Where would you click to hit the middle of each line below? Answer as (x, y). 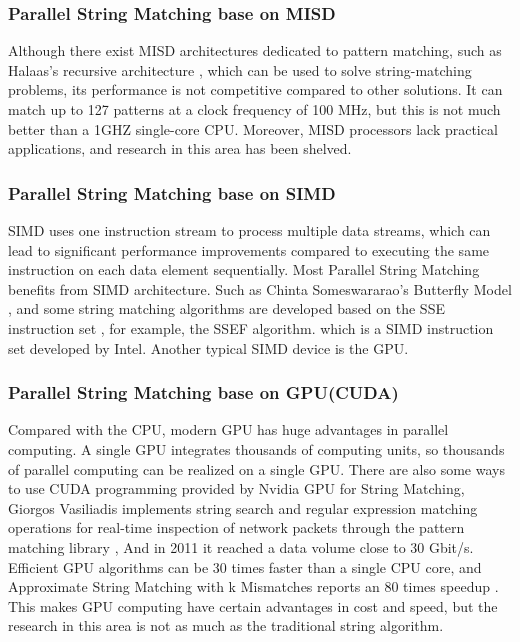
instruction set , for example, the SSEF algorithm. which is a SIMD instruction (251, 327)
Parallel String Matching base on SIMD (172, 192)
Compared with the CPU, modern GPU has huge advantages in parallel (228, 429)
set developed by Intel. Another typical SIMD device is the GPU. (208, 347)
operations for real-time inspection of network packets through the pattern (236, 527)
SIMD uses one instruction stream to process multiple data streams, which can (249, 230)
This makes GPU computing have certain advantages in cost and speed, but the (253, 605)
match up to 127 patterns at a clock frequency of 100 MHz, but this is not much (254, 109)
